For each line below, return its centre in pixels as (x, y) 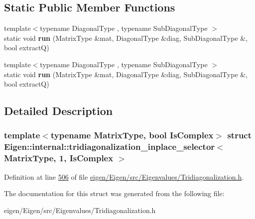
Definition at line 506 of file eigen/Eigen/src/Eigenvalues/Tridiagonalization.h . (124, 176)
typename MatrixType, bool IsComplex (132, 135)
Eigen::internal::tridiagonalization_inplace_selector (110, 147)
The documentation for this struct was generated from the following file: (114, 193)
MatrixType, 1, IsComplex (59, 158)
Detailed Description (59, 111)
